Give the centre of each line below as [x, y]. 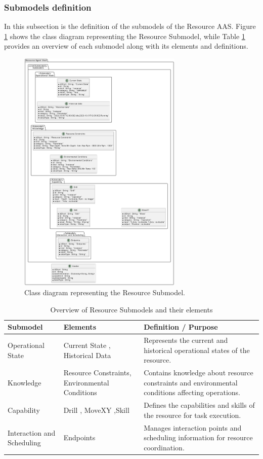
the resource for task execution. [192, 415]
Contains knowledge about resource [199, 373]
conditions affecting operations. [192, 392]
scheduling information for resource [198, 437]
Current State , [87, 345]
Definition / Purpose [181, 327]
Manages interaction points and [193, 427]
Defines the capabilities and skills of [199, 405]
